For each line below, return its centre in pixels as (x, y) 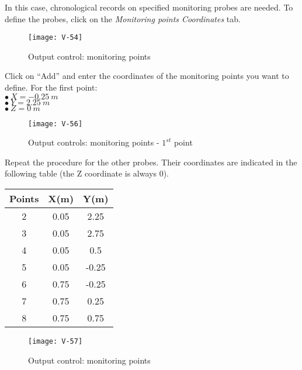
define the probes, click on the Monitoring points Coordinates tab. (123, 18)
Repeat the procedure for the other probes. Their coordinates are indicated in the (151, 162)
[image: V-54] (55, 38)
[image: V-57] (55, 342)
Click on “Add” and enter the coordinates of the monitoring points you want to (147, 76)
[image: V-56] (55, 124)
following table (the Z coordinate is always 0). (87, 173)
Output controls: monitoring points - (94, 142)
